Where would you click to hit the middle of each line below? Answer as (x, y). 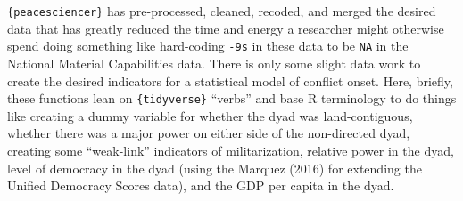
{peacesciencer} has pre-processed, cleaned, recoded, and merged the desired (222, 11)
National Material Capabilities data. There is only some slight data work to (214, 63)
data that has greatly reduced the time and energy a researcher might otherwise (226, 28)
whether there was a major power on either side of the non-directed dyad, (209, 133)
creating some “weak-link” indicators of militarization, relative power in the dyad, (231, 150)
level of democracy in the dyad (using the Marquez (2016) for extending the (215, 168)
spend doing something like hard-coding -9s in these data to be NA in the (208, 46)
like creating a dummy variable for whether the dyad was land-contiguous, (210, 115)
